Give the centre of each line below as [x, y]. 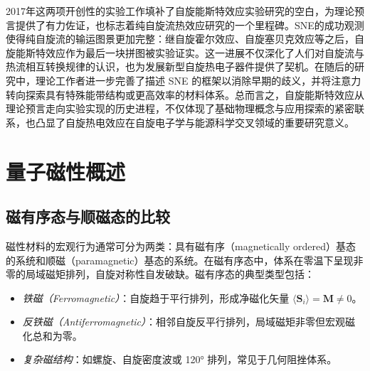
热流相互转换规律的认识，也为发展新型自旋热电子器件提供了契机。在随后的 [180, 66]
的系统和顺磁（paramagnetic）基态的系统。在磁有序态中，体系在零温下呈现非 [185, 260]
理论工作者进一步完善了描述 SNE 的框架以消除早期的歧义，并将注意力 [198, 80]
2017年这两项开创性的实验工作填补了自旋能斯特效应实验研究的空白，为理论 [180, 11]
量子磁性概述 [66, 171]
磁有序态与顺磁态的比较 [88, 216]
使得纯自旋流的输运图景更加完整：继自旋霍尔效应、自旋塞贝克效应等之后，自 [185, 39]
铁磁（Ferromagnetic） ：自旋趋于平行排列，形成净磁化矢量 [156, 297]
